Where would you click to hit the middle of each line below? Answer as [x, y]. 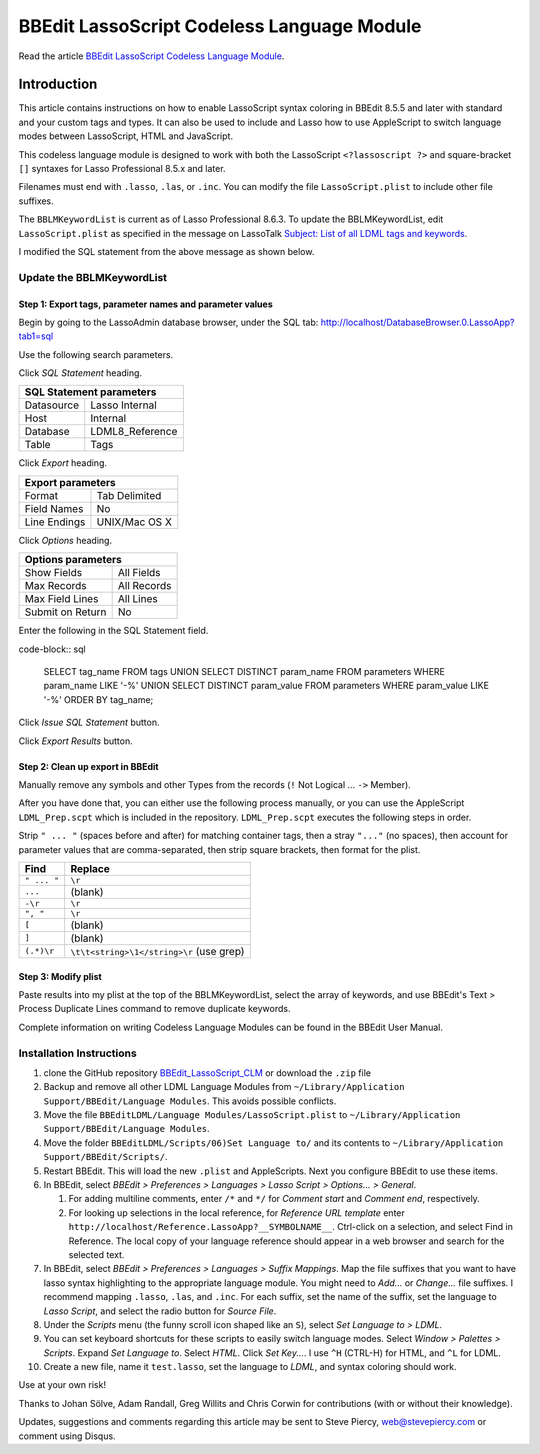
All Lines [138, 599]
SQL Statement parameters [90, 392]
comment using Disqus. [67, 1436]
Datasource [52, 405]
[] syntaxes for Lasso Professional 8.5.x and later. [122, 169]
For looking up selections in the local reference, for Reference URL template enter [236, 1212]
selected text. [96, 1254]
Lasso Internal [123, 405]
